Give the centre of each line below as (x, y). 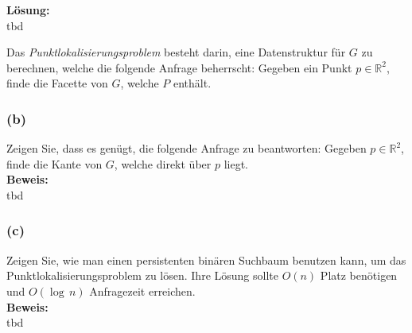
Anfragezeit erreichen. (142, 290)
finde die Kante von (54, 163)
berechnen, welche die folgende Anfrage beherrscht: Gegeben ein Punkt (179, 67)
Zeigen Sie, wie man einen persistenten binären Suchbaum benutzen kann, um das (206, 259)
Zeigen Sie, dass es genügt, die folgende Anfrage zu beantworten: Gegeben (187, 148)
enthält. (192, 83)
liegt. (236, 163)
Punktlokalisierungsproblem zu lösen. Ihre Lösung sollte (142, 275)
